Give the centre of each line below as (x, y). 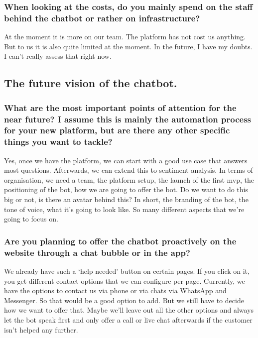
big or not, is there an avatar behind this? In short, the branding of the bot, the (126, 199)
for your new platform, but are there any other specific (117, 130)
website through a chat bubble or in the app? (97, 252)
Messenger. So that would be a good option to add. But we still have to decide (124, 300)
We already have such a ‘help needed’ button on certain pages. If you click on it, (127, 271)
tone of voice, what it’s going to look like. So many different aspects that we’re (124, 209)
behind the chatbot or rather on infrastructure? (102, 18)
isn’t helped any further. (41, 329)
